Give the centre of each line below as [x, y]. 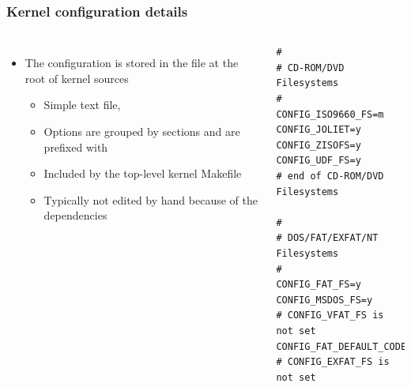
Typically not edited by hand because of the [151, 199]
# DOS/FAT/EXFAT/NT [327, 238]
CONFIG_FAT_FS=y [319, 285]
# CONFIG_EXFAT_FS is [333, 362]
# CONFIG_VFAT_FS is [330, 316]
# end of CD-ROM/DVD [330, 176]
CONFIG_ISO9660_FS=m [330, 114]
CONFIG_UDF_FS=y [319, 161]
